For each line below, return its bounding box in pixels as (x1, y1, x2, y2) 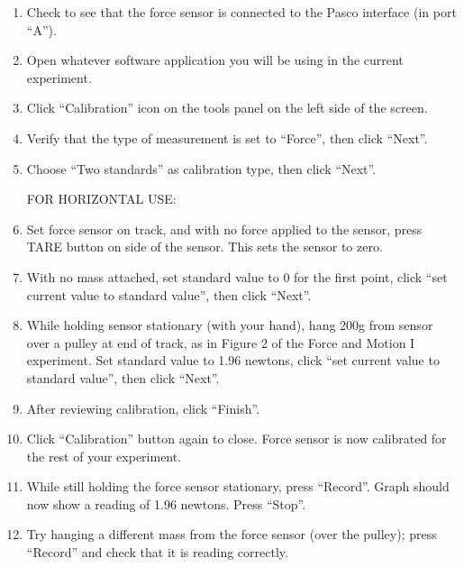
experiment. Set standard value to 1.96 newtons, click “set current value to (26, 351, 440, 370)
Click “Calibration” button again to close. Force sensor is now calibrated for (26, 429, 447, 448)
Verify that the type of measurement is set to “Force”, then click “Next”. (26, 128, 428, 147)
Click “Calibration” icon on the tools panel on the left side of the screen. (26, 98, 428, 117)
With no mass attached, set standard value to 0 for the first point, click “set (26, 267, 448, 286)
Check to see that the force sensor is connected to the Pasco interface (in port (26, 3, 457, 21)
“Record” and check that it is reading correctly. (26, 543, 288, 562)
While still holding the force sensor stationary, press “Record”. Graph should (26, 477, 450, 496)
